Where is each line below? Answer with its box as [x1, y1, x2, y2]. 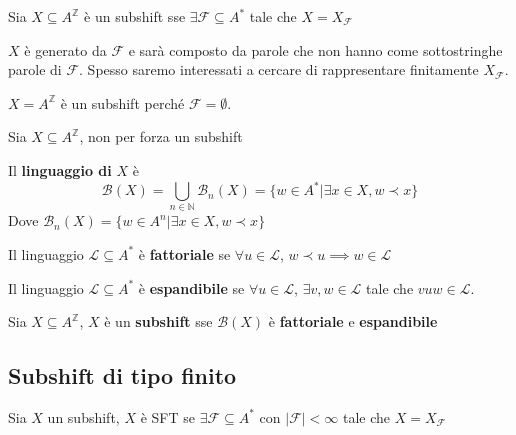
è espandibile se [138, 277, 245, 298]
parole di [8, 59, 62, 80]
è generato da [24, 39, 107, 60]
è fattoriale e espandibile [268, 311, 438, 332]
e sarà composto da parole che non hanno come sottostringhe [128, 39, 503, 60]
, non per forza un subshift [79, 126, 243, 147]
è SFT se [140, 406, 195, 427]
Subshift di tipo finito [8, 360, 237, 391]
